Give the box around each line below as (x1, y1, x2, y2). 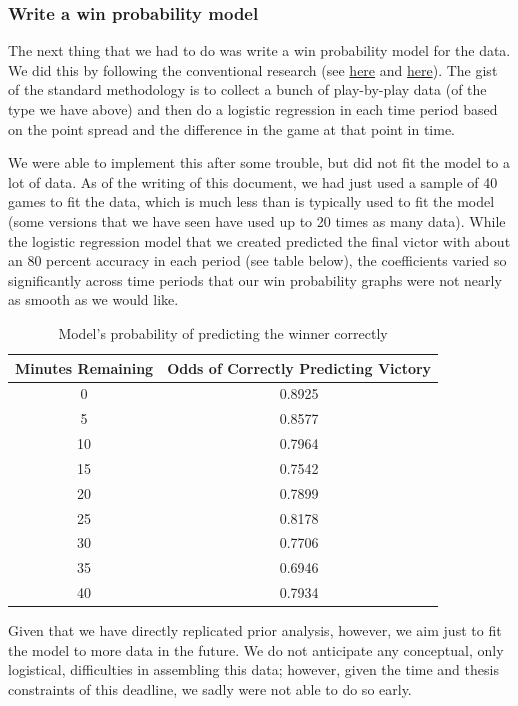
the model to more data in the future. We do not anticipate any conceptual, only (8, 639, 504, 660)
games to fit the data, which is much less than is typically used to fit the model (8, 191, 495, 212)
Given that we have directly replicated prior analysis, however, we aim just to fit (8, 620, 502, 641)
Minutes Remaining (15, 357, 154, 378)
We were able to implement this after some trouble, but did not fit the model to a (8, 152, 510, 173)
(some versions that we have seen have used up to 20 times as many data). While (8, 210, 506, 231)
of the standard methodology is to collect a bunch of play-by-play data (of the (8, 79, 487, 100)
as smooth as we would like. (8, 289, 179, 310)
